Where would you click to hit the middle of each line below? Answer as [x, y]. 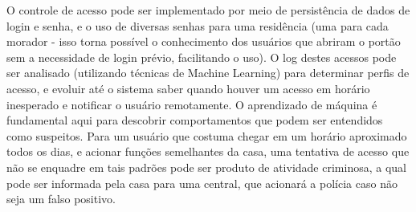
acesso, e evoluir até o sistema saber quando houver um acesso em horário [188, 88]
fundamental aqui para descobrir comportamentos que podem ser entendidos [195, 120]
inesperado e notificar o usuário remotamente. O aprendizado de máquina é [192, 104]
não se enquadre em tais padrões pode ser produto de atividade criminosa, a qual [206, 167]
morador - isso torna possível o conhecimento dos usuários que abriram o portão [204, 41]
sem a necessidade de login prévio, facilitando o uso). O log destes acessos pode [202, 57]
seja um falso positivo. [61, 199]
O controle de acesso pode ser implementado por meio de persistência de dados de [208, 10]
